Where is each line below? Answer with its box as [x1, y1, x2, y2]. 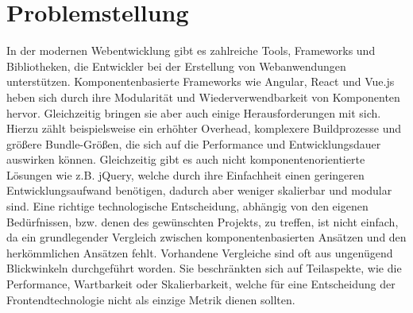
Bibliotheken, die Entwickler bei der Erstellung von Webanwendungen [6, 57, 346, 74]
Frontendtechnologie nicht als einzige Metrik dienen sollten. [6, 291, 295, 307]
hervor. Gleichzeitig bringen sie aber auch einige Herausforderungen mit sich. [6, 104, 381, 121]
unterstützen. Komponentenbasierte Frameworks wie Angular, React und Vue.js [6, 73, 395, 90]
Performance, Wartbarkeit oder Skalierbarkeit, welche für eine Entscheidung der [6, 276, 396, 292]
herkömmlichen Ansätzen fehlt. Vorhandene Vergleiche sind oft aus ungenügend [6, 244, 393, 261]
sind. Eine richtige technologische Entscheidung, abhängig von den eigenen [6, 198, 369, 214]
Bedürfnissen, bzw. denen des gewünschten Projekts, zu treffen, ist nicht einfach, [6, 213, 399, 230]
